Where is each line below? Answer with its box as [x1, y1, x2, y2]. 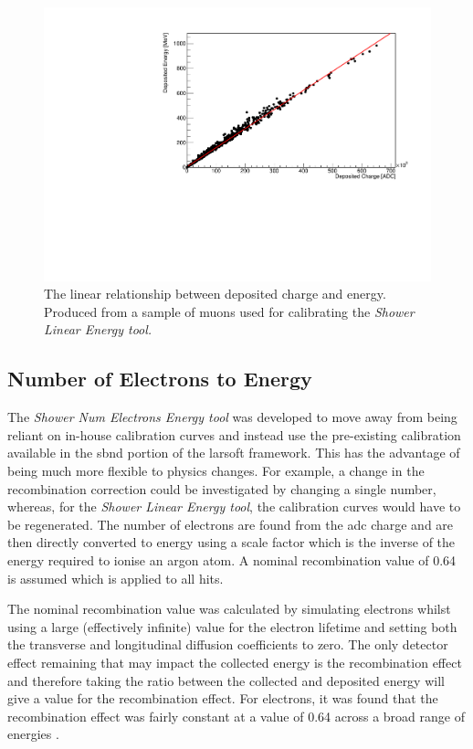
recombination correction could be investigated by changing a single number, [7, 479, 436, 498]
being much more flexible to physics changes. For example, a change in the [7, 461, 425, 480]
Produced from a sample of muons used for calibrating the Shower [44, 301, 415, 321]
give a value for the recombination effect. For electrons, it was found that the [7, 689, 438, 708]
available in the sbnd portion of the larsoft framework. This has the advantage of [7, 443, 460, 462]
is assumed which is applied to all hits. [7, 568, 224, 587]
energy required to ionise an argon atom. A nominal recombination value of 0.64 [7, 550, 457, 569]
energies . [7, 724, 59, 744]
